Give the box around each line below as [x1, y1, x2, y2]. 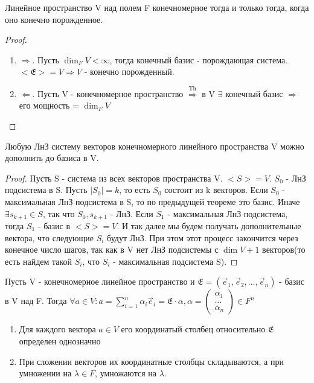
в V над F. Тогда [5, 294, 67, 307]
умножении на [19, 367, 72, 379]
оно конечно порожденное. [5, 13, 103, 25]
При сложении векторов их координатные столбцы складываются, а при [19, 355, 284, 367]
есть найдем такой [5, 255, 72, 267]
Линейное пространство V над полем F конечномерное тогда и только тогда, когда [5, 1, 309, 13]
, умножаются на [95, 367, 156, 379]
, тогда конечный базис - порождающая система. [109, 53, 288, 66]
